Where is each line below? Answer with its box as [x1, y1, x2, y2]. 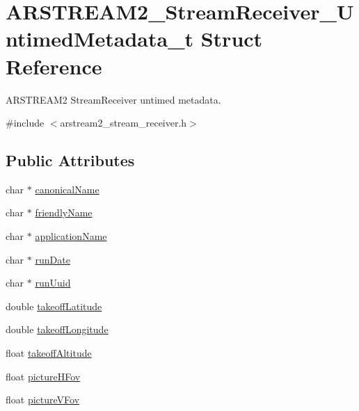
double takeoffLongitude [6, 322, 109, 337]
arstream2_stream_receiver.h [60, 115, 187, 130]
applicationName [35, 229, 107, 243]
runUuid [35, 275, 71, 290]
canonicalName [35, 182, 99, 196]
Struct [200, 24, 263, 53]
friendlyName [35, 205, 93, 220]
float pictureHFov [6, 369, 81, 383]
